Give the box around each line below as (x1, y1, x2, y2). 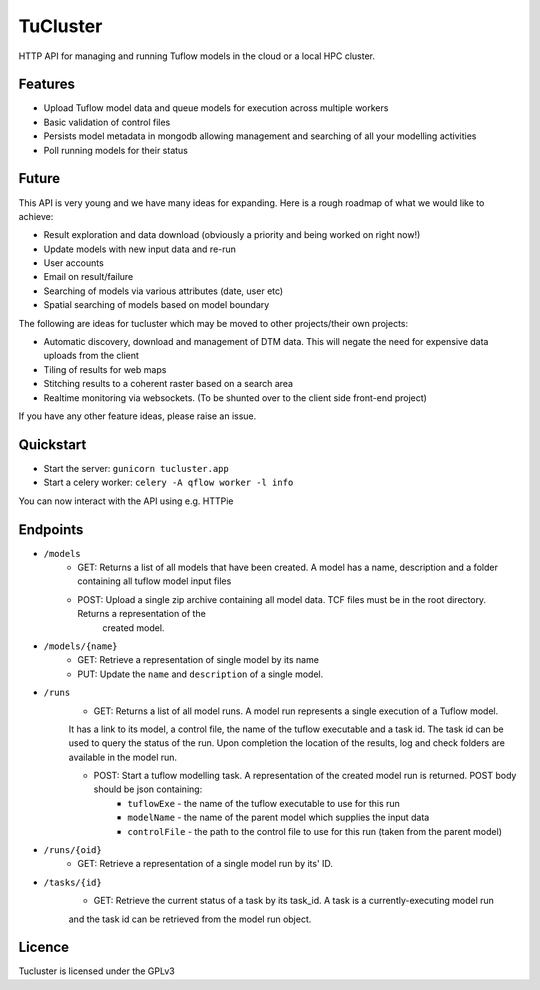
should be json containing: (93, 783, 203, 795)
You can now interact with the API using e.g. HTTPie (18, 495, 234, 507)
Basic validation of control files (43, 116, 171, 128)
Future (18, 170, 61, 187)
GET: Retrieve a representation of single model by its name (77, 654, 320, 666)
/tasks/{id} (43, 876, 102, 888)
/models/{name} (43, 640, 119, 652)
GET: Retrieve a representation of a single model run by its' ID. (77, 858, 334, 870)
